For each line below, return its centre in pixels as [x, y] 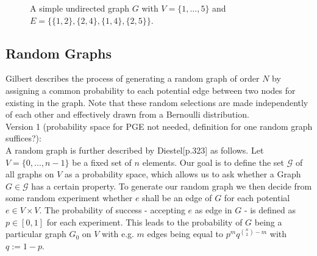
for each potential [257, 198]
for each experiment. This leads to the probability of [144, 222]
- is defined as [270, 209]
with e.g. [118, 234]
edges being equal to [185, 234]
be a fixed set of [102, 162]
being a [268, 222]
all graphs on [30, 174]
